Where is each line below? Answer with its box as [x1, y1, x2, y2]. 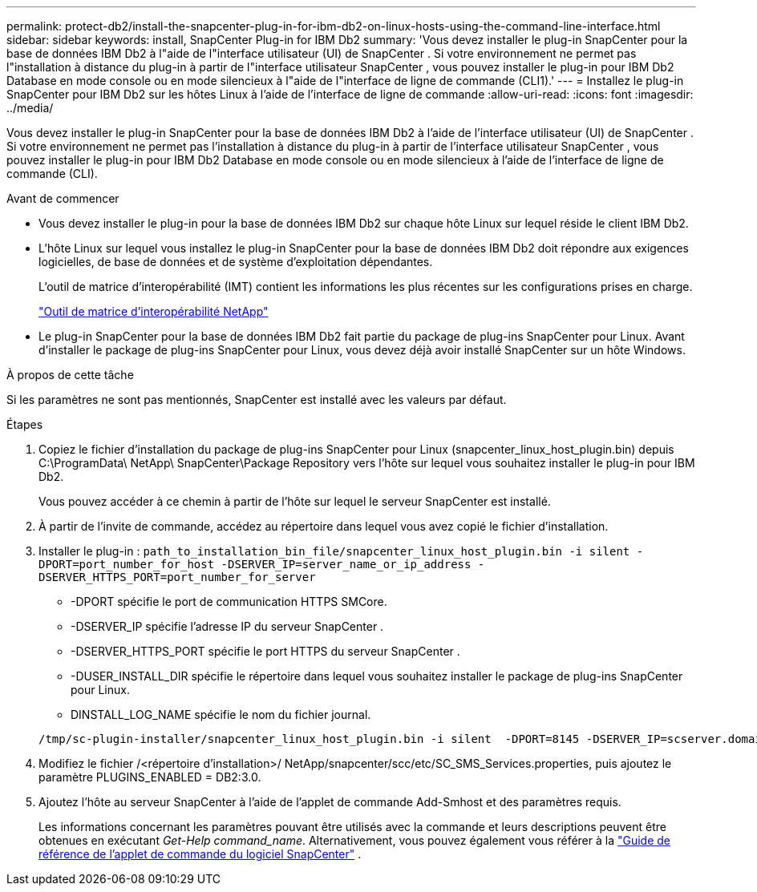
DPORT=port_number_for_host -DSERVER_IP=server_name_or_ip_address [38, 558, 472, 571]
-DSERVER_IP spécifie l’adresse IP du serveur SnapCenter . [71, 620, 384, 633]
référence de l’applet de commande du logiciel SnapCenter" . [38, 847, 362, 861]
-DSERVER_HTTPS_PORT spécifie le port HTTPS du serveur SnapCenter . [71, 644, 460, 658]
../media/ [6, 101, 54, 115]
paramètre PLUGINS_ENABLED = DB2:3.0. [38, 770, 261, 784]
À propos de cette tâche [6, 368, 134, 381]
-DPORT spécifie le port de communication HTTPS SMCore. [71, 595, 387, 608]
